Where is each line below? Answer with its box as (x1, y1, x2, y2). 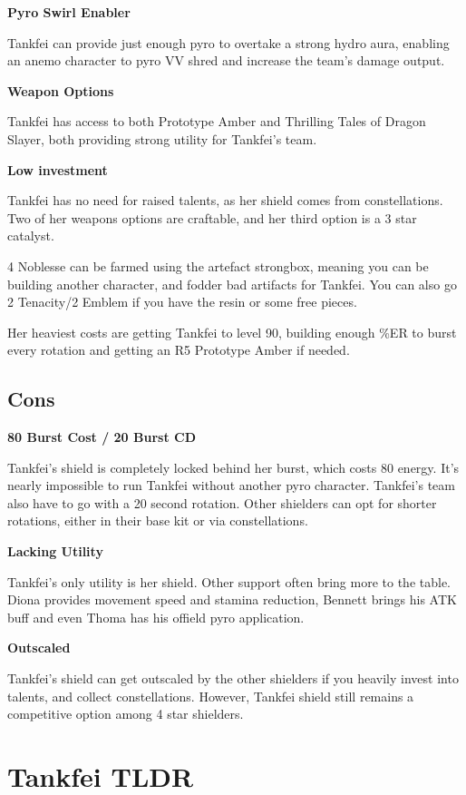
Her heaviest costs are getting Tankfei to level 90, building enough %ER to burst (7, 322, 457, 341)
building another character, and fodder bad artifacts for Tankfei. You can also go (7, 274, 457, 293)
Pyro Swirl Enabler (7, 3, 131, 21)
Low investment (7, 160, 108, 179)
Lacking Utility (7, 542, 103, 561)
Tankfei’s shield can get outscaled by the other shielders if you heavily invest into (7, 669, 459, 688)
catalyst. (7, 226, 54, 245)
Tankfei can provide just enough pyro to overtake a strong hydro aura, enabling (7, 33, 450, 52)
